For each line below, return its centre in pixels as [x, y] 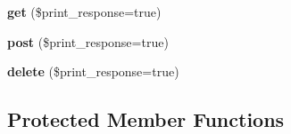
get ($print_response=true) [84, 12]
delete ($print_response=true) [93, 71]
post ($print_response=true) [88, 41]
